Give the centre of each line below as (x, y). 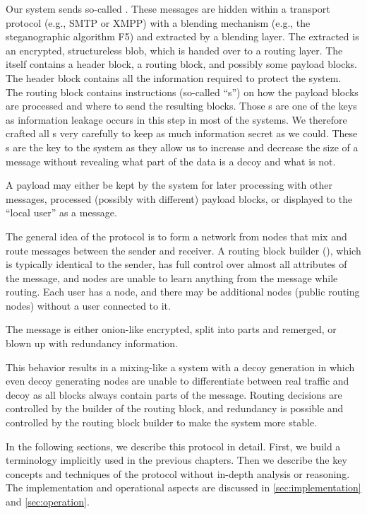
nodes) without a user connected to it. (88, 305)
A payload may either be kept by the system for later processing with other (169, 185)
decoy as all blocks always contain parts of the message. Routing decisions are (174, 394)
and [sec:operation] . (48, 501)
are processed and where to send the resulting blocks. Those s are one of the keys (181, 106)
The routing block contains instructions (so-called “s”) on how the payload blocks (182, 92)
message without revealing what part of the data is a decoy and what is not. (171, 161)
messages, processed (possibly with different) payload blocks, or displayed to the (179, 198)
